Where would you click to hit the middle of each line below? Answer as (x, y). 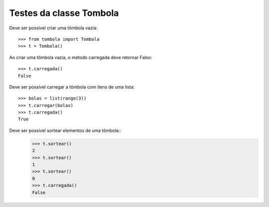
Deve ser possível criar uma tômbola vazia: (53, 28)
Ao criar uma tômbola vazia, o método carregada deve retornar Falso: (81, 57)
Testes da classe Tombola (64, 13)
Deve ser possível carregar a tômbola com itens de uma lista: (72, 87)
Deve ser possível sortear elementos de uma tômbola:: (65, 130)
